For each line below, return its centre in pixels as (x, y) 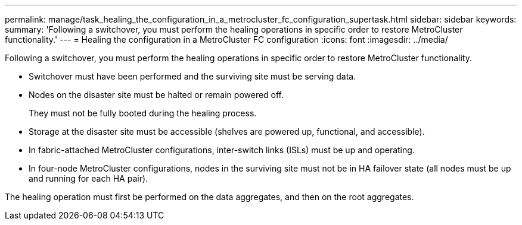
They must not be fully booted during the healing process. (143, 113)
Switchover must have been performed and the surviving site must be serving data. (192, 76)
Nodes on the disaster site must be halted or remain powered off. (156, 95)
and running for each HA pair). (88, 178)
